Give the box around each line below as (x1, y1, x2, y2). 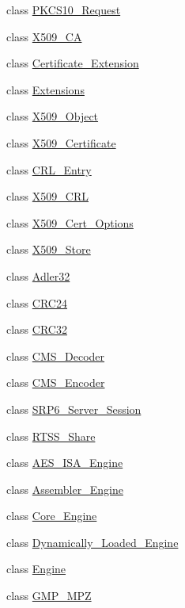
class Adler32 (6, 267, 70, 284)
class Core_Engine (6, 507, 97, 524)
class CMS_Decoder (6, 347, 105, 364)
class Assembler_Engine (6, 480, 123, 497)
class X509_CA (6, 28, 82, 44)
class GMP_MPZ (6, 587, 92, 604)
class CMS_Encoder (6, 374, 105, 391)
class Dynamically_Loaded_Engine (6, 533, 179, 550)
